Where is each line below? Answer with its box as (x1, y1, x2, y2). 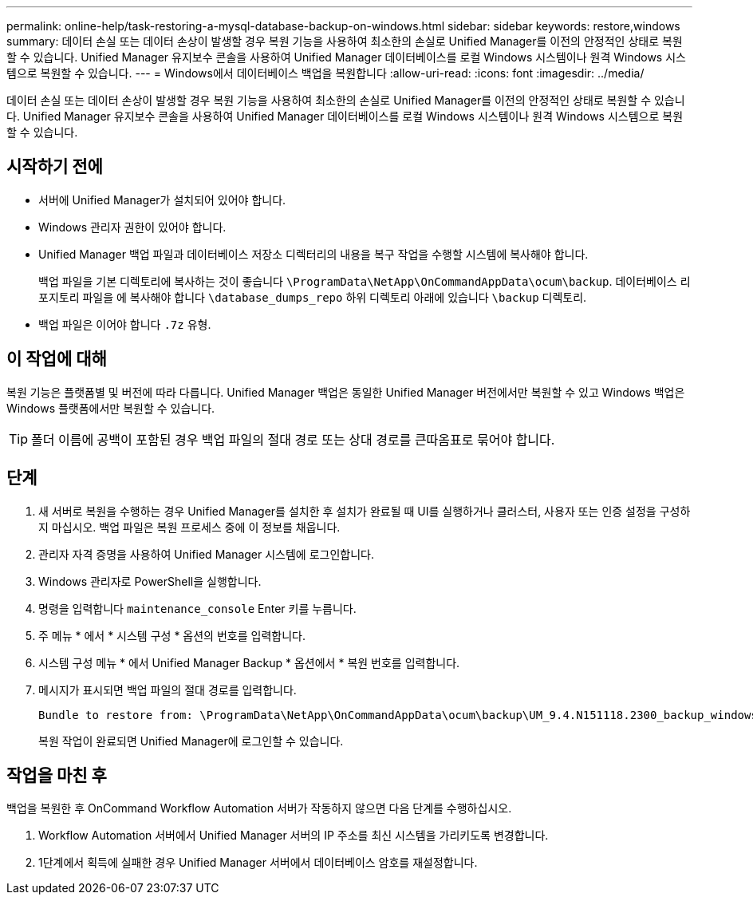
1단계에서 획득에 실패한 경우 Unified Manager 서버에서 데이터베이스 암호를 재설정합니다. (38, 856, 478, 870)
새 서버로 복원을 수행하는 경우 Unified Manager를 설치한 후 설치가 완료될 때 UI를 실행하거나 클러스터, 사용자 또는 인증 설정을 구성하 (38, 504, 691, 518)
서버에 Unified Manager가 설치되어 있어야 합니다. (38, 192, 286, 207)
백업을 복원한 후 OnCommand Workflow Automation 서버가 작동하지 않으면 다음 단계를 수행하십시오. (6, 801, 512, 816)
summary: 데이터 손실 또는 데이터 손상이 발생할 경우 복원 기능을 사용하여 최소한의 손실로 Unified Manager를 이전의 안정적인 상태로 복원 (6, 34, 683, 48)
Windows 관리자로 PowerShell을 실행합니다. (38, 574, 262, 588)
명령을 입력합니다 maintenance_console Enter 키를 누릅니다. (38, 601, 357, 615)
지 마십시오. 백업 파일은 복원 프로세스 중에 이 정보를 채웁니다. (38, 520, 341, 534)
